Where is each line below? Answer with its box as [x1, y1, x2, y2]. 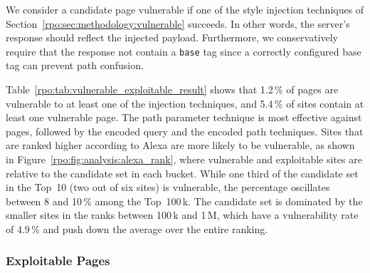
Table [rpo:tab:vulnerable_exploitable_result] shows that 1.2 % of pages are [6, 82, 339, 97]
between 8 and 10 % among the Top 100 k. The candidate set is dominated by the [6, 193, 363, 208]
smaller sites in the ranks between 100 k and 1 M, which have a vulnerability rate [6, 207, 359, 222]
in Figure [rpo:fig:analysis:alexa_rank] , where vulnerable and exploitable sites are [6, 152, 362, 166]
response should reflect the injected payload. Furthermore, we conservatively [6, 30, 339, 45]
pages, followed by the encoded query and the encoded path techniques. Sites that [6, 123, 364, 138]
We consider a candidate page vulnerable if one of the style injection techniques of [6, 2, 364, 16]
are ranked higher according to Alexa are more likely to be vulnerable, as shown [6, 138, 355, 153]
